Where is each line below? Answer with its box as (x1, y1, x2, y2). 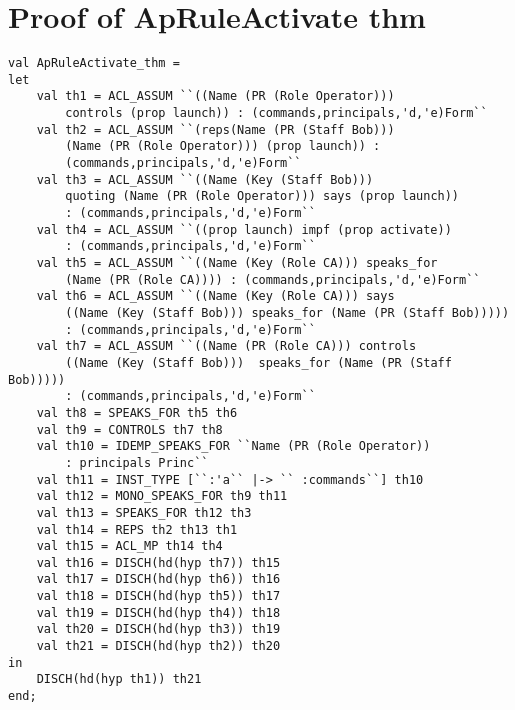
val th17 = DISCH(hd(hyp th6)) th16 (36, 572, 281, 587)
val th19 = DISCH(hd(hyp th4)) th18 (36, 605, 281, 620)
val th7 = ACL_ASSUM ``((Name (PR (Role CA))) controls (36, 339, 417, 354)
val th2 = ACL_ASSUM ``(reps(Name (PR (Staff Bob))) (36, 122, 395, 137)
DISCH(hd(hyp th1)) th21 (36, 672, 202, 687)
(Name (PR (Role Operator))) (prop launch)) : (65, 139, 381, 154)
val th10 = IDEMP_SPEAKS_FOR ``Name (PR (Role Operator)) (36, 439, 431, 454)
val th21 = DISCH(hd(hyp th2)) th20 (36, 639, 281, 654)
